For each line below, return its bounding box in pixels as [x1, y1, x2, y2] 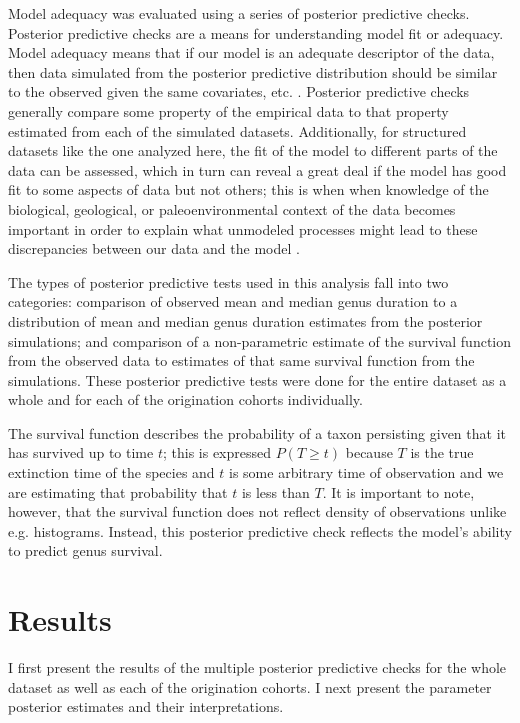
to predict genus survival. [8, 540, 163, 561]
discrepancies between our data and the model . [8, 238, 300, 259]
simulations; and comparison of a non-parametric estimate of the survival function [8, 330, 512, 351]
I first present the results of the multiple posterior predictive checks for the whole [8, 657, 507, 678]
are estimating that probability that [8, 481, 228, 502]
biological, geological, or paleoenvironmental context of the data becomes [8, 198, 456, 219]
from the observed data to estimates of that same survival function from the [8, 350, 475, 371]
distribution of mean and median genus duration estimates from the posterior [8, 310, 483, 331]
